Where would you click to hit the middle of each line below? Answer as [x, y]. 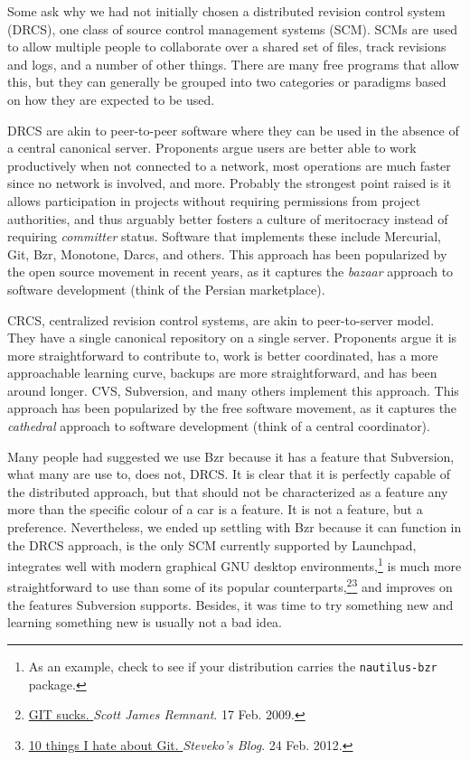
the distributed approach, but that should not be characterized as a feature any [228, 491]
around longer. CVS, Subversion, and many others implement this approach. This [233, 390]
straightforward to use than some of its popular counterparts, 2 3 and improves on [230, 586]
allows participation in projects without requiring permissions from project [214, 200]
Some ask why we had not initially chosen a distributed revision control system [226, 11]
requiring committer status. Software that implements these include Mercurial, [224, 236]
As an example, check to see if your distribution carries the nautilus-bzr [233, 666]
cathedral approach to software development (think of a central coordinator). [219, 426]
